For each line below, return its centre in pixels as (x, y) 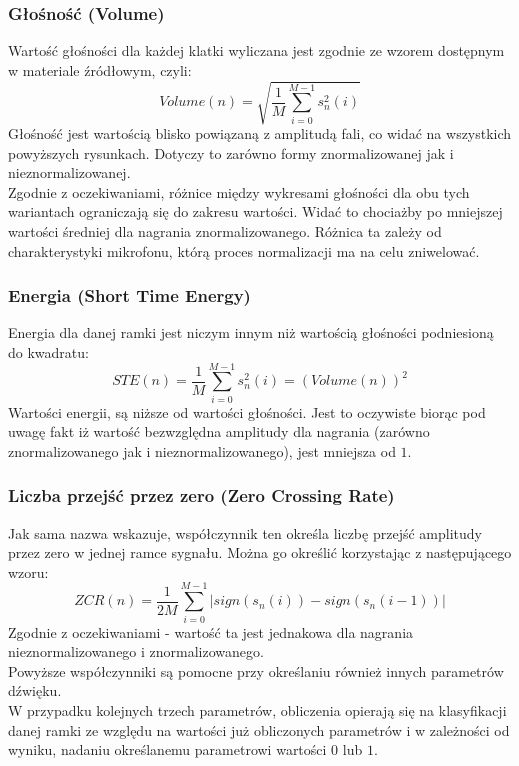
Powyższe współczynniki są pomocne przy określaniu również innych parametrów (256, 670)
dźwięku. (35, 690)
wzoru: (28, 571)
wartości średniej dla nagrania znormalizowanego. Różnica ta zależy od (225, 230)
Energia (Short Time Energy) (129, 295)
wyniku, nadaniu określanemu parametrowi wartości (167, 749)
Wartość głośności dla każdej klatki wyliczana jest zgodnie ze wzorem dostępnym (256, 50)
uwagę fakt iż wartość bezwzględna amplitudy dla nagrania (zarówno (219, 431)
